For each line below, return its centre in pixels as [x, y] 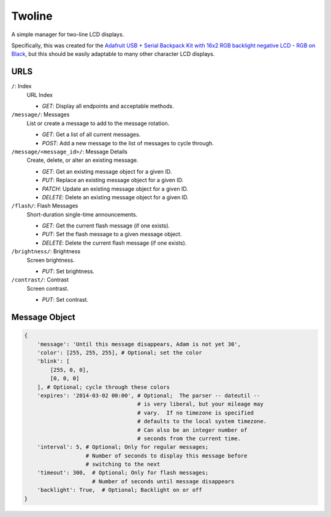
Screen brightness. [51, 260]
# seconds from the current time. [189, 438]
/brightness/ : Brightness [46, 251]
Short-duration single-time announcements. [82, 214]
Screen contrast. [48, 288]
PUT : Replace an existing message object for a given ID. [113, 180]
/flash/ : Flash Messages [45, 206]
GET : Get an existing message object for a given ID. [107, 171]
